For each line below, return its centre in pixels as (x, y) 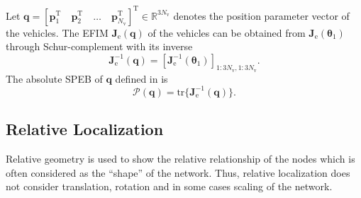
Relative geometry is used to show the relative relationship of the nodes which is (180, 159)
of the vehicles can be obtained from (227, 32)
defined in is (141, 78)
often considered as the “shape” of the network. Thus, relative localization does (178, 172)
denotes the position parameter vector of (261, 15)
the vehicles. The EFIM (57, 32)
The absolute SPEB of (54, 78)
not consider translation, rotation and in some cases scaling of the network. (169, 186)
